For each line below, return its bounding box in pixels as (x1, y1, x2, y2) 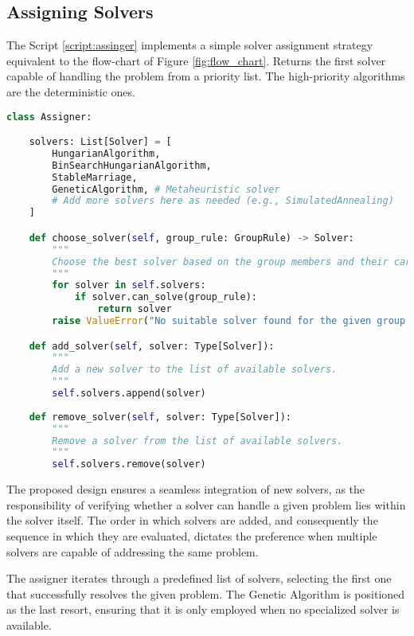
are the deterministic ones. (6, 83, 135, 99)
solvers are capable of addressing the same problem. (6, 543, 259, 560)
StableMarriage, (52, 171, 138, 183)
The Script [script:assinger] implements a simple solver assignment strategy (6, 37, 373, 53)
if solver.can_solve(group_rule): (74, 291, 257, 303)
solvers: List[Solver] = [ (29, 136, 172, 148)
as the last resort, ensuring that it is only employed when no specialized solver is (6, 601, 400, 618)
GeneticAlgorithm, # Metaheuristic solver (52, 183, 280, 195)
